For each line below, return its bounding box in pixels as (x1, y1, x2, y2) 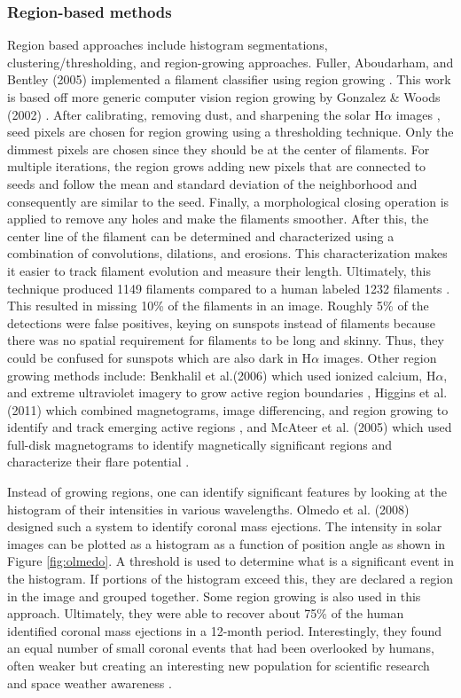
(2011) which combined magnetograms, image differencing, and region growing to (7, 400, 449, 419)
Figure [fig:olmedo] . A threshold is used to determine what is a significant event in (7, 552, 454, 570)
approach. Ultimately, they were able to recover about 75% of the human (7, 604, 404, 623)
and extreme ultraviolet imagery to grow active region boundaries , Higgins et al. (7, 383, 448, 402)
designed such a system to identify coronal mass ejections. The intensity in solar (7, 517, 442, 536)
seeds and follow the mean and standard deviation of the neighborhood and (7, 174, 418, 192)
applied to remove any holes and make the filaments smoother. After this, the (7, 209, 429, 228)
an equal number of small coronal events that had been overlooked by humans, (7, 639, 434, 657)
